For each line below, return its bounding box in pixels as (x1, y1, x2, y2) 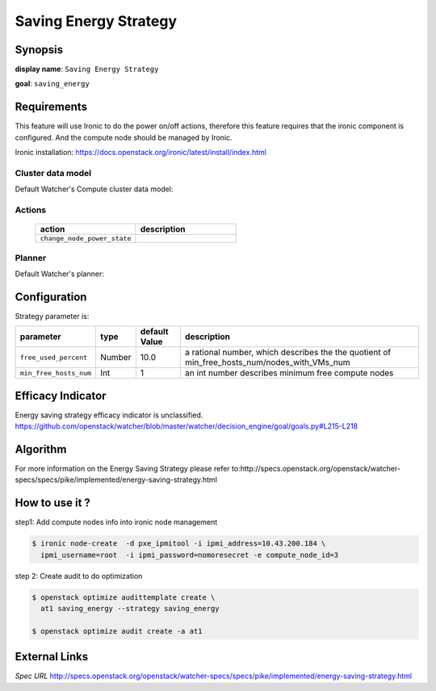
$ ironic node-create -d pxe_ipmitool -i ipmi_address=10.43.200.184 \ (31, 539, 326, 548)
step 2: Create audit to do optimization (15, 571, 143, 580)
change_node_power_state (40, 234, 132, 243)
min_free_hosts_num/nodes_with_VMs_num (184, 357, 350, 368)
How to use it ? (15, 496, 90, 510)
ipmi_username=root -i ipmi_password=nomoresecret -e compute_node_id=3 (40, 550, 339, 559)
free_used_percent (19, 353, 88, 362)
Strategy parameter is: (15, 311, 90, 320)
